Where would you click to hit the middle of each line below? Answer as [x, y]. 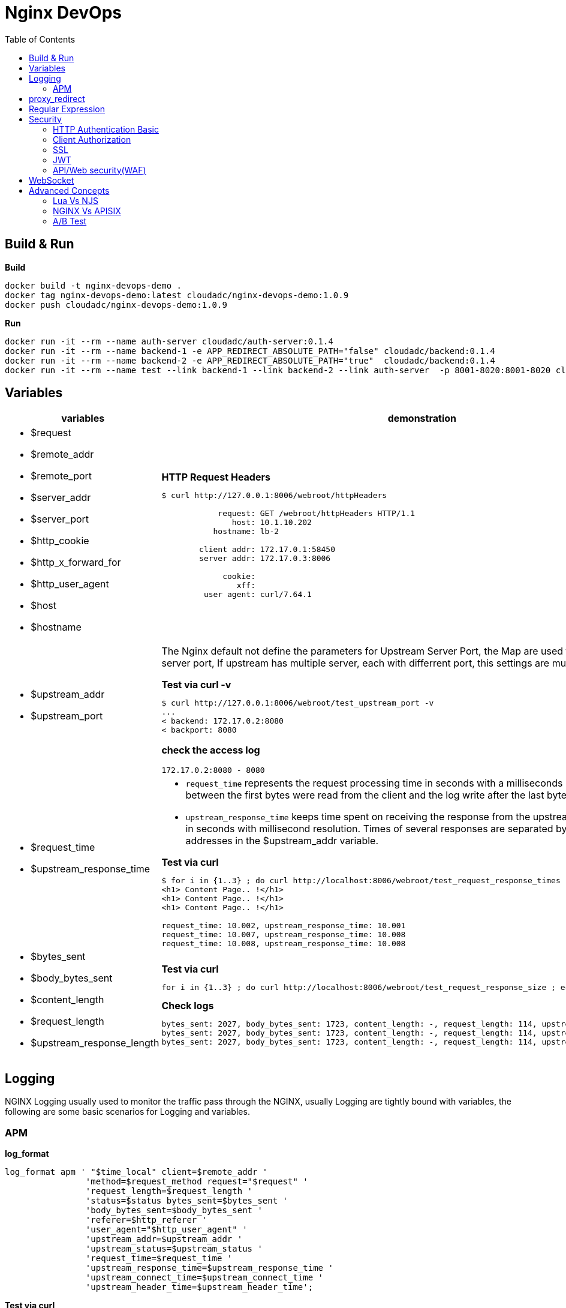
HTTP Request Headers [216, 477]
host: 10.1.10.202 [272, 522]
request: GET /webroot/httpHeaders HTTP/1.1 [317, 513]
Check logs [188, 1005]
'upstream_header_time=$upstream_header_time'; [199, 1287]
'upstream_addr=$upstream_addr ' [164, 1239]
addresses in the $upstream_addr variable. [282, 841]
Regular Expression [67, 109]
